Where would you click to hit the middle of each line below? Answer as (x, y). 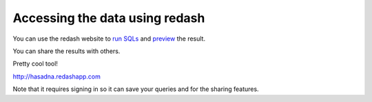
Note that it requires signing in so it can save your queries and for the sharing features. (136, 89)
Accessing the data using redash (109, 18)
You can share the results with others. (66, 51)
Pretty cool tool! (35, 64)
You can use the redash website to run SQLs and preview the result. (109, 39)
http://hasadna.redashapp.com (57, 76)
